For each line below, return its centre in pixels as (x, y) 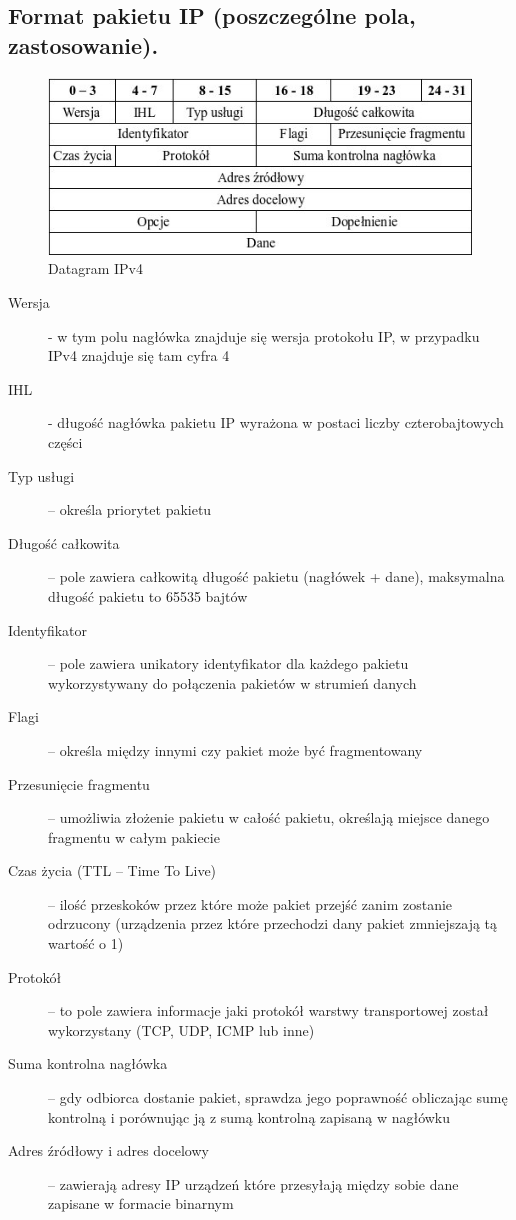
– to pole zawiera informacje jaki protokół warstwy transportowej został (268, 1010)
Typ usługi (41, 475)
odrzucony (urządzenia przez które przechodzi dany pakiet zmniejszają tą (273, 923)
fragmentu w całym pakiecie (134, 836)
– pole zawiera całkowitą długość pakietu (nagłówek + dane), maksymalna (276, 576)
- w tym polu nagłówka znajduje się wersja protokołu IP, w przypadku (264, 335)
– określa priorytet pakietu (130, 509)
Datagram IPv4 (95, 268)
